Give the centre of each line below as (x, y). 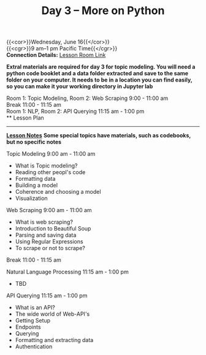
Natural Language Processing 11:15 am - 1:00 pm (67, 272)
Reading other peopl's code (50, 172)
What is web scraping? (44, 222)
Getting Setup (33, 321)
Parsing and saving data (46, 235)
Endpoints (28, 327)
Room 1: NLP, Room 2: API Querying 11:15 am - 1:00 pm (75, 112)
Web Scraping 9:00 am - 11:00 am (49, 210)
